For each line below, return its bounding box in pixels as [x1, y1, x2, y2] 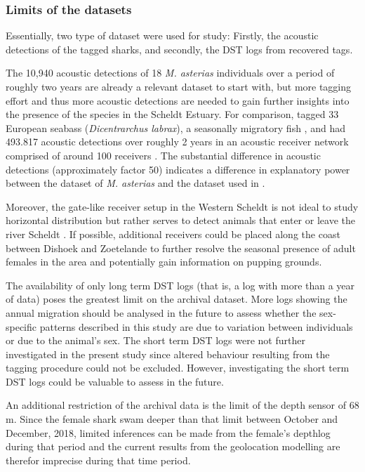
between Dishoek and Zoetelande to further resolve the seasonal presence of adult [6, 240, 356, 255]
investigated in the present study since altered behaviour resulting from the [6, 346, 330, 361]
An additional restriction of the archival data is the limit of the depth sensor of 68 [6, 398, 359, 412]
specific [6, 319, 37, 334]
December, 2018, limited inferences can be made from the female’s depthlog [6, 425, 331, 440]
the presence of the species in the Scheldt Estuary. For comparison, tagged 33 [6, 107, 339, 122]
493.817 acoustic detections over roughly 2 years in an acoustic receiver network [6, 134, 349, 149]
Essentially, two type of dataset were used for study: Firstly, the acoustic [6, 28, 319, 43]
